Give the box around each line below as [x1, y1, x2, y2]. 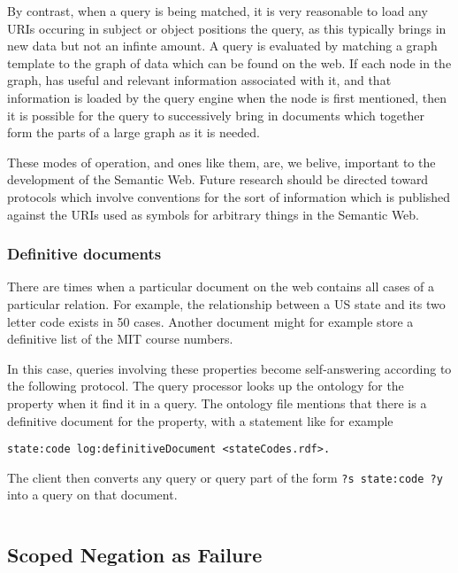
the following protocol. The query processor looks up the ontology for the [7, 376, 404, 395]
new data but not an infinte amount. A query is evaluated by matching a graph [7, 36, 438, 55]
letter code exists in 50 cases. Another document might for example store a [7, 312, 414, 330]
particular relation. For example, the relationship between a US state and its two [7, 294, 446, 313]
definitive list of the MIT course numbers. [7, 329, 233, 348]
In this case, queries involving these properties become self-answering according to [7, 359, 452, 377]
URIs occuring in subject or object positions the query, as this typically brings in [7, 19, 447, 37]
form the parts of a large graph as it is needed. [7, 123, 260, 142]
